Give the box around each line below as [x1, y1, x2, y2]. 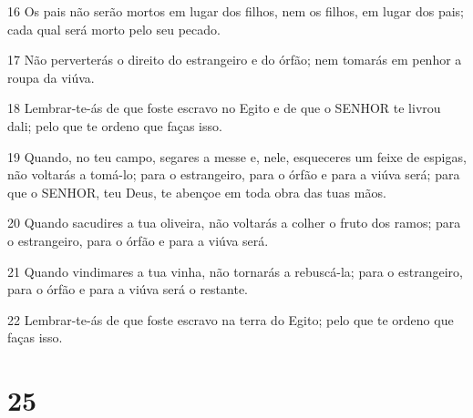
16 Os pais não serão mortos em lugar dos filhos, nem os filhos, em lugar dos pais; [7, 2, 464, 20]
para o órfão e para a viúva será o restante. [7, 280, 248, 299]
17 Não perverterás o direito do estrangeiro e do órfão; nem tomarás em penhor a [7, 50, 462, 69]
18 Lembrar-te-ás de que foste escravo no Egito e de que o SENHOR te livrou [7, 98, 441, 117]
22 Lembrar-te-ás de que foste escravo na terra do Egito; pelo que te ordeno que [7, 310, 454, 329]
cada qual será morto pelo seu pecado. [7, 19, 221, 38]
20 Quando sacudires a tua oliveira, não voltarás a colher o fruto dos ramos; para [7, 213, 461, 232]
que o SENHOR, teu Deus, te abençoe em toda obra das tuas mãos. [7, 182, 386, 201]
